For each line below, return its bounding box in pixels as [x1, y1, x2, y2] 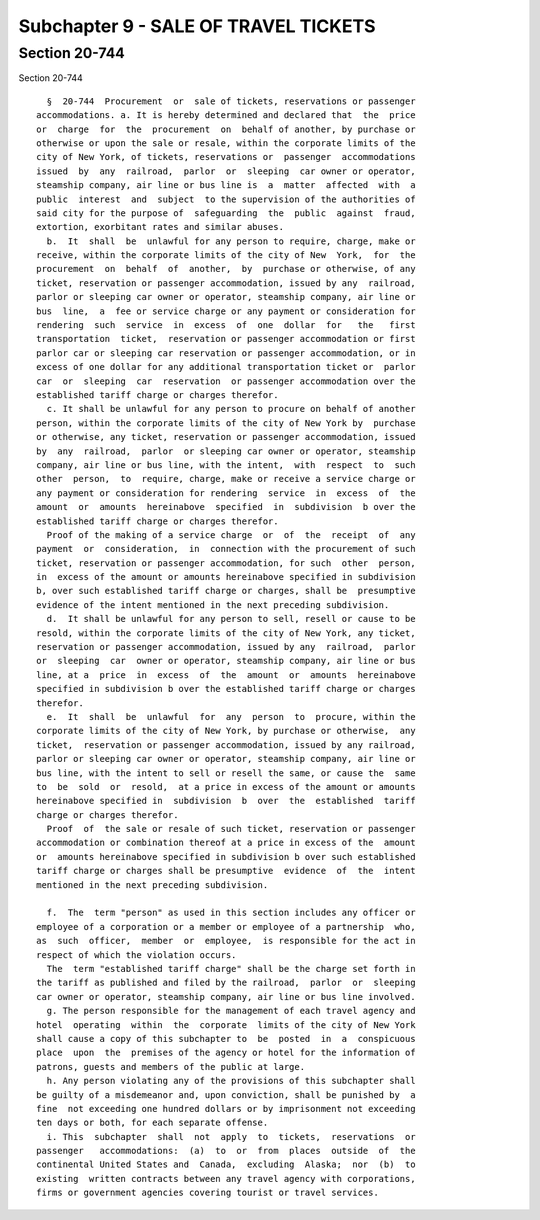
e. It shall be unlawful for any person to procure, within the [46, 711, 416, 722]
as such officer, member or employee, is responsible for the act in [36, 935, 416, 947]
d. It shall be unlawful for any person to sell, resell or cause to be [46, 613, 416, 625]
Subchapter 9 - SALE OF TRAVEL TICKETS [18, 15, 376, 37]
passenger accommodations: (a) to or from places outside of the [36, 1145, 416, 1157]
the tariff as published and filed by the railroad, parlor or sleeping [36, 977, 416, 989]
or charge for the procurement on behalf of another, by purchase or [36, 123, 416, 135]
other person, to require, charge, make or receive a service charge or [36, 473, 416, 485]
